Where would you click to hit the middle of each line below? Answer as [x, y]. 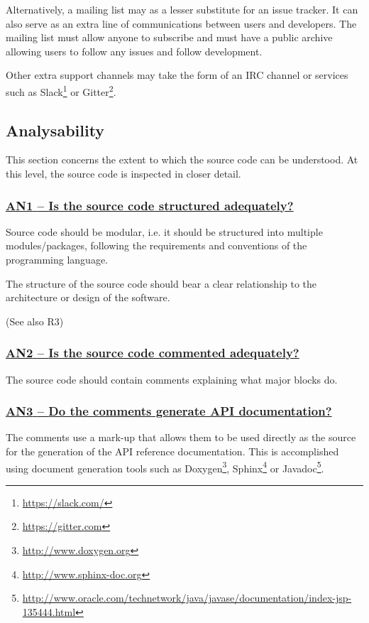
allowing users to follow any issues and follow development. [134, 51]
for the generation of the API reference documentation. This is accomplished [172, 451]
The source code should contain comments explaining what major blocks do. [172, 379]
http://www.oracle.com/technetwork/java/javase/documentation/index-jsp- [187, 598]
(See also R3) [35, 321]
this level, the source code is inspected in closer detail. [123, 174]
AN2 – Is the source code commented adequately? [153, 353]
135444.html [49, 611]
